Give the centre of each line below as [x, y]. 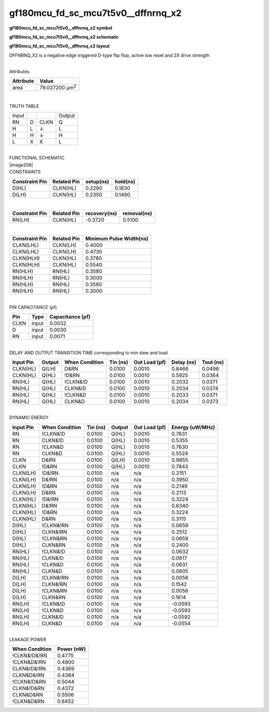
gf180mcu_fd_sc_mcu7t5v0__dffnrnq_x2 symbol [61, 28]
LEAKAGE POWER [28, 640]
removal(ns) [137, 213]
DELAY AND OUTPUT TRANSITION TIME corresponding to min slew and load [88, 353]
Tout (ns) [213, 362]
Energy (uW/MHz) [193, 427]
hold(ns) [125, 181]
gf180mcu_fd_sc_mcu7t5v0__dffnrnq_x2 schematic [64, 37]
